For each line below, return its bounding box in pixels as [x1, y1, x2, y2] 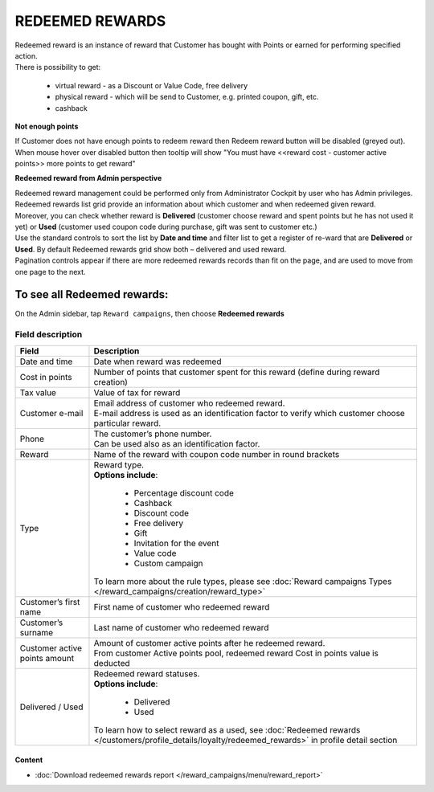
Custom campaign [133, 557, 203, 569]
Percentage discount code [133, 487, 235, 498]
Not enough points [14, 121, 79, 131]
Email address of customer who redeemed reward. [93, 398, 285, 409]
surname [19, 627, 54, 638]
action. [14, 51, 38, 60]
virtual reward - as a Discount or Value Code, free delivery [55, 80, 248, 90]
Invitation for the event [133, 537, 219, 549]
